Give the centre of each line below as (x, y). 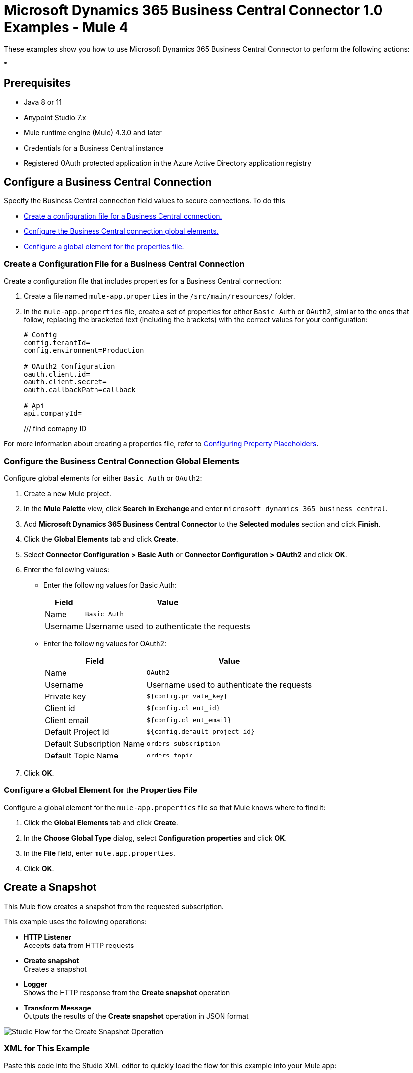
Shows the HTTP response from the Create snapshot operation (127, 992)
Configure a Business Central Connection (108, 182)
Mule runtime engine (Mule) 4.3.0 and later (93, 132)
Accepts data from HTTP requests (79, 945)
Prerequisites (37, 83)
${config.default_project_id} (200, 732)
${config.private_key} (187, 696)
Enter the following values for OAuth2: (105, 643)
